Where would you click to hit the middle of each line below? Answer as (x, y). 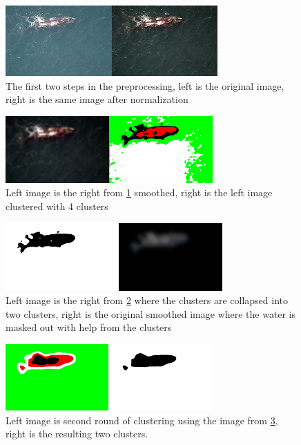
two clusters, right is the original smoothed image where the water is (151, 313)
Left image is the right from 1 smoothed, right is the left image (139, 192)
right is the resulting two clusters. (77, 434)
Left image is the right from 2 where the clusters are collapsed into (147, 300)
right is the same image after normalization (97, 99)
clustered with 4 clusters (57, 206)
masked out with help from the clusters (89, 327)
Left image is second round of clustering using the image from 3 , (142, 420)
